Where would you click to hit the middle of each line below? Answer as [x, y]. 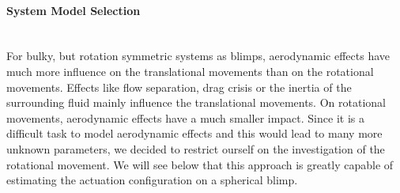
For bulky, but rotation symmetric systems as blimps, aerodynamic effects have [198, 56]
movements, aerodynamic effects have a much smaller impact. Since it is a [185, 117]
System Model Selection [74, 10]
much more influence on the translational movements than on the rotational [190, 71]
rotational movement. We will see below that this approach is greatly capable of [200, 164]
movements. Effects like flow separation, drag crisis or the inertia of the [179, 87]
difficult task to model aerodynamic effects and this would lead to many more [194, 133]
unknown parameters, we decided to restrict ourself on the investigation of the [196, 148]
